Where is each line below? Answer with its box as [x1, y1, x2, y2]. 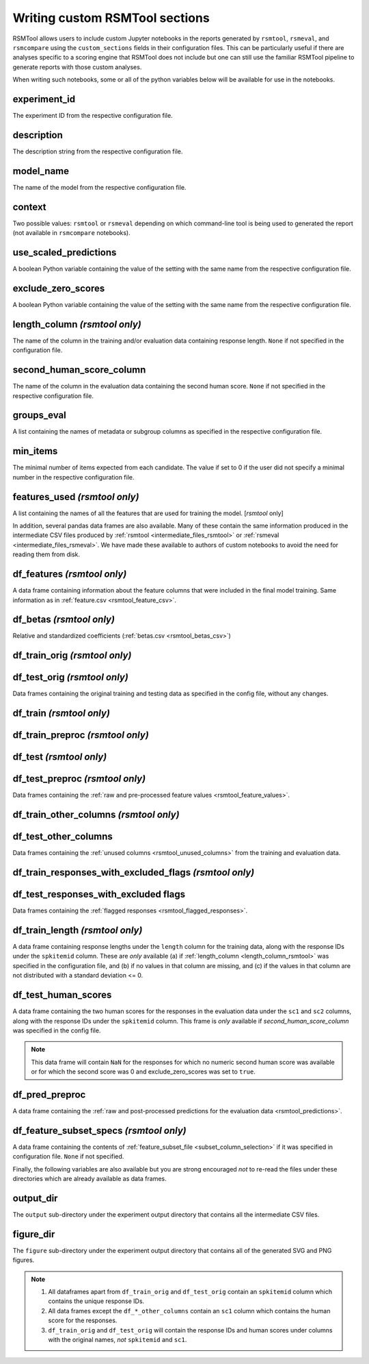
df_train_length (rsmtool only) [12, 924, 143, 936]
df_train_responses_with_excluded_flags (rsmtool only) [12, 867, 255, 878]
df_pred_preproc [12, 1089, 86, 1100]
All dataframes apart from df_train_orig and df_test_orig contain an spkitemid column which [48, 1288, 333, 1296]
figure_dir [12, 1228, 55, 1240]
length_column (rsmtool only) [12, 319, 141, 330]
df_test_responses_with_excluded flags [12, 889, 186, 900]
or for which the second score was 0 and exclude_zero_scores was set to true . [31, 1067, 256, 1076]
